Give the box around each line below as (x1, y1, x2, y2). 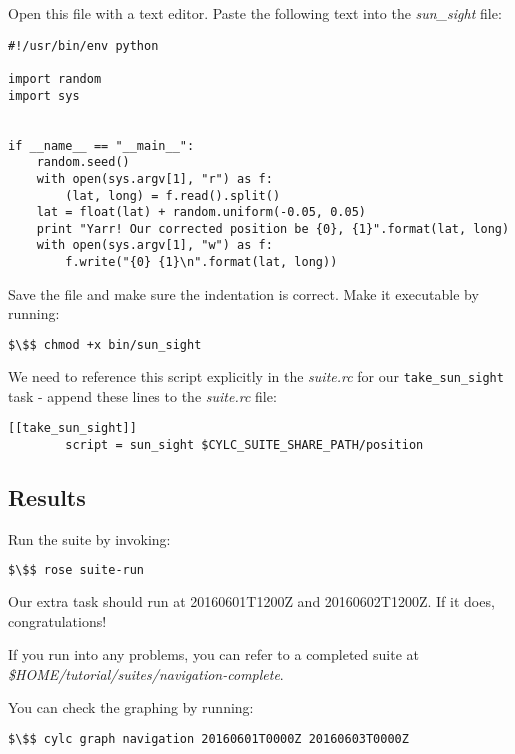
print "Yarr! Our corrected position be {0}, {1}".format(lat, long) (36, 221, 510, 236)
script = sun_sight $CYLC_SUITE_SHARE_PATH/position (65, 437, 424, 452)
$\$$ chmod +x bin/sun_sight (8, 337, 202, 352)
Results (8, 481, 86, 512)
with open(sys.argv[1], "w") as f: (36, 238, 273, 253)
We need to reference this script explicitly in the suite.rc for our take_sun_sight (8, 365, 504, 386)
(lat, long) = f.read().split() (65, 188, 281, 203)
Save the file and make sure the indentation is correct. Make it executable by (8, 283, 479, 304)
